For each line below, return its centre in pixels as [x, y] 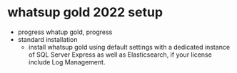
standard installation [47, 39]
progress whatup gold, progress [65, 32]
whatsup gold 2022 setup [85, 12]
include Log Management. [67, 62]
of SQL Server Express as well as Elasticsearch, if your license [120, 55]
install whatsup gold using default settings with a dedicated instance [129, 47]
